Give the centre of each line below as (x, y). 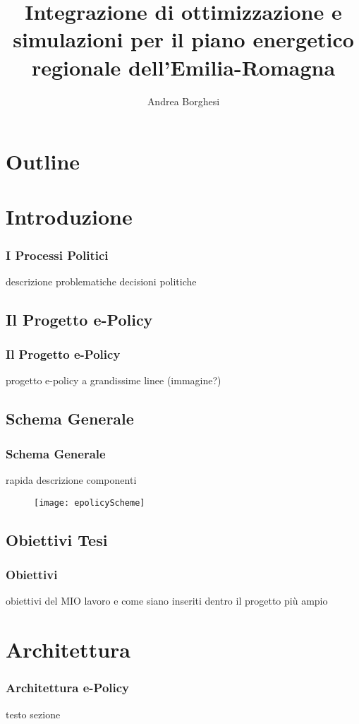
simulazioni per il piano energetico (183, 39)
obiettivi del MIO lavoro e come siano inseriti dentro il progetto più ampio (167, 601)
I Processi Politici (57, 255)
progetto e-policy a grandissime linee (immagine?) (114, 380)
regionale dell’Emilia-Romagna (183, 67)
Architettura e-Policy (68, 688)
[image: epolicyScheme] (90, 503)
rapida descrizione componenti (71, 480)
